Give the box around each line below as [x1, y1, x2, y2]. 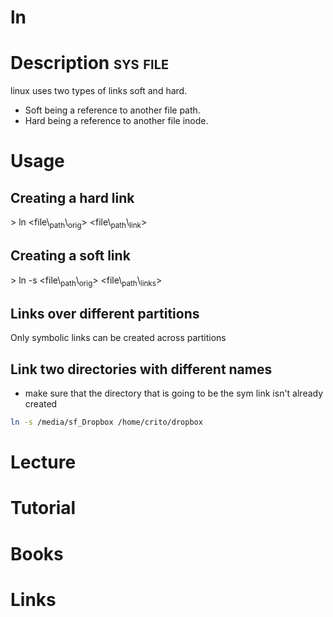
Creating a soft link [10, 247, 131, 265]
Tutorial [10, 497, 77, 520]
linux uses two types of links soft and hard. [10, 85, 188, 97]
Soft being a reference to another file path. [24, 104, 201, 116]
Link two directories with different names [10, 361, 273, 378]
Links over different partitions [10, 305, 200, 322]
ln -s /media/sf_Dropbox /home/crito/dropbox [10, 417, 203, 428]
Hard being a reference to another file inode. [24, 115, 209, 127]
